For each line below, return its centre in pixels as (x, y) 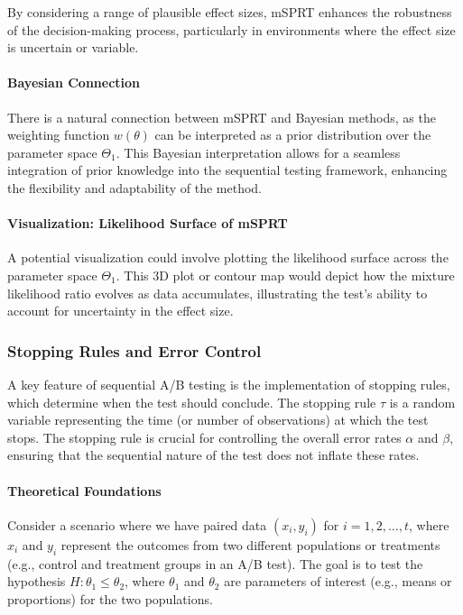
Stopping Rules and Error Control (134, 350)
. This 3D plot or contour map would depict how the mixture (285, 275)
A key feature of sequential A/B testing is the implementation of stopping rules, (229, 384)
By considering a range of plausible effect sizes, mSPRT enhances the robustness (230, 12)
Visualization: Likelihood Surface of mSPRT (148, 223)
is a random (422, 402)
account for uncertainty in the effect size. (120, 311)
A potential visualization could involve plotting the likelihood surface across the (228, 257)
